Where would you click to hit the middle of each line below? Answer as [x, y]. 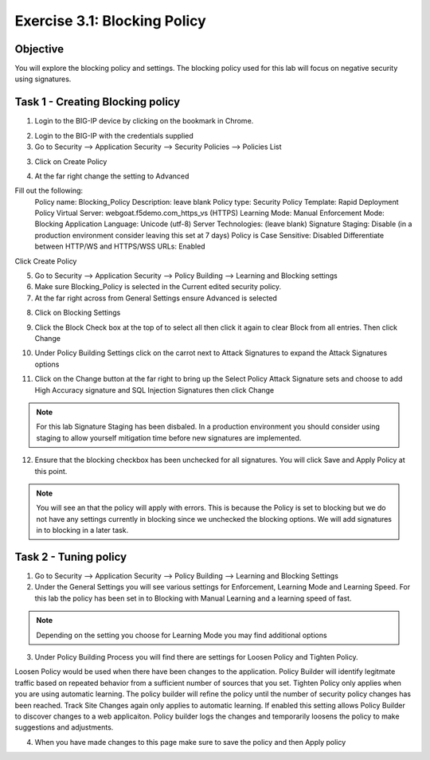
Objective [39, 49]
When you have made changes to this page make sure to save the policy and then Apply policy [190, 742]
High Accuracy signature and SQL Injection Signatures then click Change [154, 390]
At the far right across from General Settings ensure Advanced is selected [156, 298]
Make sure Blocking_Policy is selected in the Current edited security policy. [158, 287]
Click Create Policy [46, 261]
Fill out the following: [49, 190]
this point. [51, 471]
